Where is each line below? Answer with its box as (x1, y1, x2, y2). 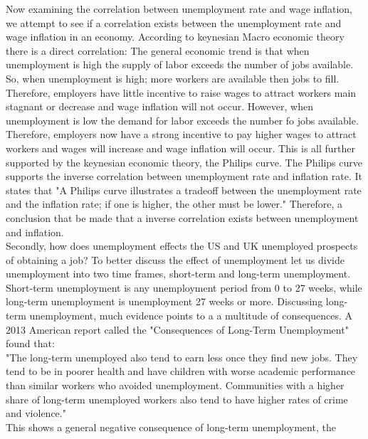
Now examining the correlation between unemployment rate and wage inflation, (6, 1, 353, 16)
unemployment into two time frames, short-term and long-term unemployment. (6, 266, 351, 281)
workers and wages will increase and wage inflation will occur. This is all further (6, 140, 356, 155)
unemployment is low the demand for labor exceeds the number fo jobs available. (6, 112, 359, 127)
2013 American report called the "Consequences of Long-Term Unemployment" (6, 322, 349, 337)
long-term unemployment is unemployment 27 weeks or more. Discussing (6, 294, 323, 309)
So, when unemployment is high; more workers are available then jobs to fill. (6, 70, 340, 85)
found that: (6, 336, 55, 351)
